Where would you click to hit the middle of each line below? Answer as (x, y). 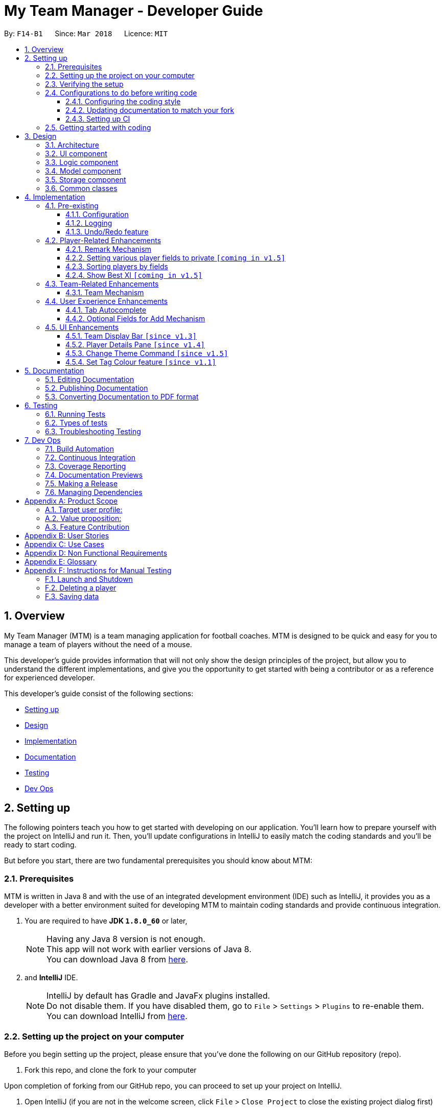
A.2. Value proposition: (83, 518)
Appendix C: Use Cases (64, 544)
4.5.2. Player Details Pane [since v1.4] (135, 344)
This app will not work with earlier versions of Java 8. (149, 949)
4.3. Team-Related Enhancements (102, 284)
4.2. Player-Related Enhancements (103, 240)
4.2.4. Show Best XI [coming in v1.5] (134, 275)
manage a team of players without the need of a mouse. (98, 644)
